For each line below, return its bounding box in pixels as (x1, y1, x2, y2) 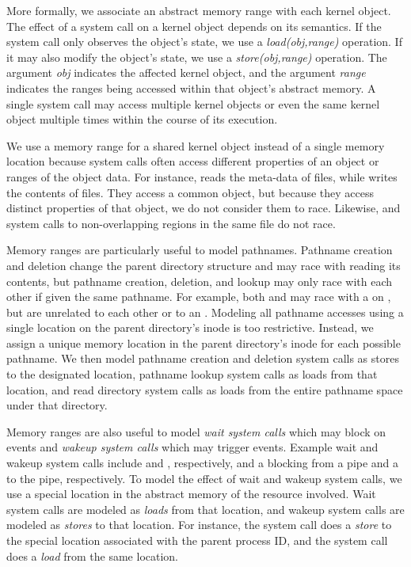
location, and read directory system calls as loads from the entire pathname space (6, 381, 403, 398)
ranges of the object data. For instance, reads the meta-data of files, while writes (6, 168, 398, 185)
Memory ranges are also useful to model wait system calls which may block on (6, 423, 386, 440)
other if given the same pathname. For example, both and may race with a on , (6, 288, 391, 305)
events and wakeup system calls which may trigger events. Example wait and (6, 439, 379, 455)
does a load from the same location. (6, 547, 179, 564)
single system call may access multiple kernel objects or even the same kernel (6, 95, 380, 112)
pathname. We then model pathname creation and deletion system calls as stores (6, 350, 399, 367)
